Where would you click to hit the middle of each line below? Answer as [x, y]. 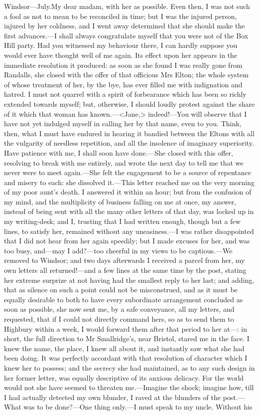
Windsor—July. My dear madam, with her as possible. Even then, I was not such [127, 6]
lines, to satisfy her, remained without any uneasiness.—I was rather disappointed [129, 231]
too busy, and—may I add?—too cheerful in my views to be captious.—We [118, 250]
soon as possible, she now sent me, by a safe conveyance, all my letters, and [119, 309]
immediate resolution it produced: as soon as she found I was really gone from [123, 65]
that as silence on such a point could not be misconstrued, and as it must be [121, 290]
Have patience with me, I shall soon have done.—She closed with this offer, [119, 152]
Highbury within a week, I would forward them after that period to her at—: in [126, 328]
